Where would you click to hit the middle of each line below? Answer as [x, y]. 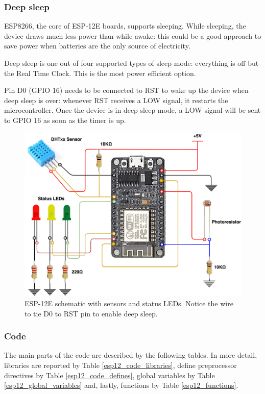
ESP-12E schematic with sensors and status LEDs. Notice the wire [129, 303]
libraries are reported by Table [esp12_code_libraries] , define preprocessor [121, 365]
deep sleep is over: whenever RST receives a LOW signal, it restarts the [116, 100]
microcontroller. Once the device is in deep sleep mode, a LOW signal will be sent [132, 110]
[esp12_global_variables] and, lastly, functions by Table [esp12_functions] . [121, 385]
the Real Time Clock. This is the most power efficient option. [100, 73]
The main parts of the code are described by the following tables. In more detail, [131, 355]
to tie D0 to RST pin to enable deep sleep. [91, 313]
